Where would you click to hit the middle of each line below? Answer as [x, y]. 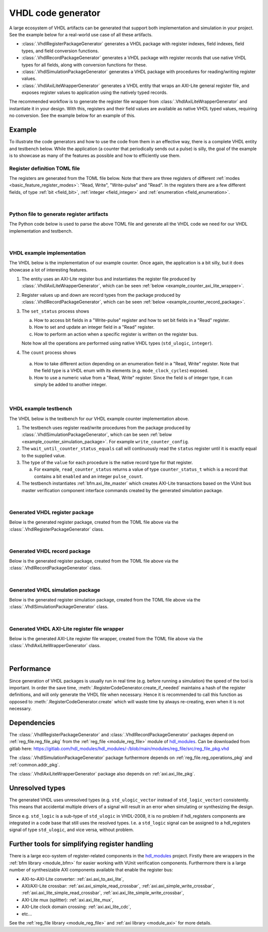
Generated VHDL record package [50, 551]
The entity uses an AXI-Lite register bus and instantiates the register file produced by [109, 279]
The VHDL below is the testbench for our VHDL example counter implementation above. [99, 419]
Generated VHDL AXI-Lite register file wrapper [67, 629]
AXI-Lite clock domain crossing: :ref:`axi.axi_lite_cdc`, [76, 907]
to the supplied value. [44, 455]
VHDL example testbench [40, 409]
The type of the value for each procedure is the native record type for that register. [107, 463]
